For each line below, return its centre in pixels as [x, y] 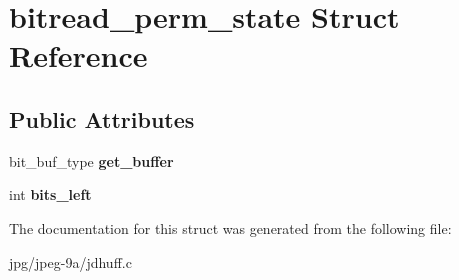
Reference [78, 55]
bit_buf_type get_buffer [91, 160]
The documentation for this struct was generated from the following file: [230, 227]
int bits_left [50, 194]
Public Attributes [102, 118]
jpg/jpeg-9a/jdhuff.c [70, 261]
